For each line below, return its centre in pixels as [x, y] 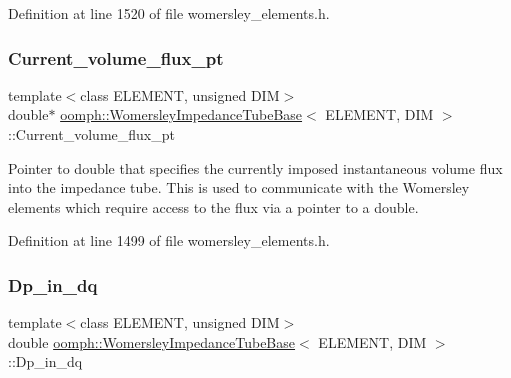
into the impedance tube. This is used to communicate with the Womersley [239, 187]
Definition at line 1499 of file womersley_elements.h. [169, 240]
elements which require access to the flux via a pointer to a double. [213, 206]
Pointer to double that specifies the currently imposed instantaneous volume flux [255, 167]
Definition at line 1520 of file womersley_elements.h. [169, 13]
